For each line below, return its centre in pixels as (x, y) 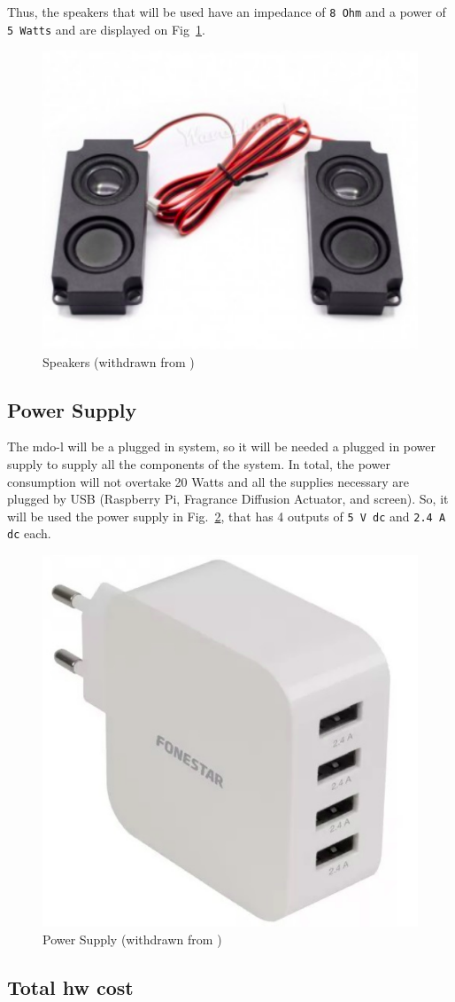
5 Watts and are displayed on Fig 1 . (106, 29)
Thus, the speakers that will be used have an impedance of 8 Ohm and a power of (227, 12)
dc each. (29, 533)
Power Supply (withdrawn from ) (132, 939)
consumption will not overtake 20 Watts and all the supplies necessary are (208, 481)
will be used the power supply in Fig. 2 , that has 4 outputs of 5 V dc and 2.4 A (227, 516)
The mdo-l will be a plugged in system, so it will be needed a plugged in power (222, 446)
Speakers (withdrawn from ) (119, 361)
